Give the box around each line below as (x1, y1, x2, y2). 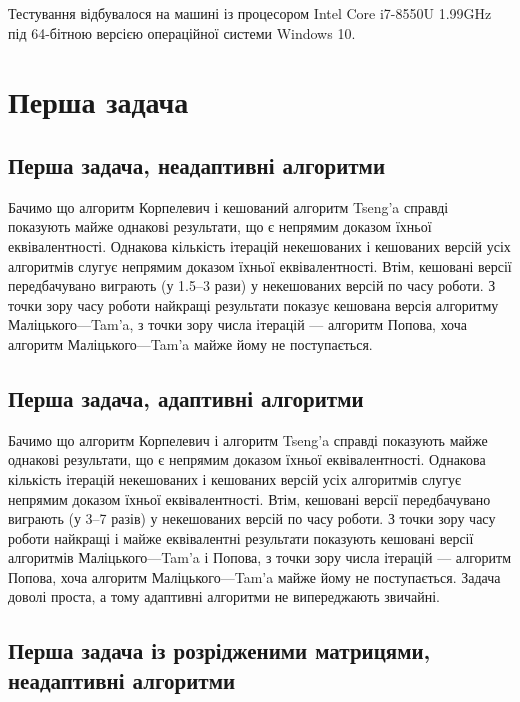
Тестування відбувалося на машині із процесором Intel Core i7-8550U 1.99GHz (8, 3, 492, 23)
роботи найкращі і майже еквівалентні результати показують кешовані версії (8, 527, 474, 548)
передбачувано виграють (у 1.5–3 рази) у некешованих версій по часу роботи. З (8, 275, 496, 296)
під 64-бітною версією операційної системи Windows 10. (8, 22, 356, 43)
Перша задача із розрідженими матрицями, (8, 635, 431, 666)
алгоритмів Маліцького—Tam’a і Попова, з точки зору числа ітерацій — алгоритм (8, 547, 511, 568)
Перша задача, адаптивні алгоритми (8, 382, 364, 413)
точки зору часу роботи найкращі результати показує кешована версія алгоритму (8, 294, 499, 315)
